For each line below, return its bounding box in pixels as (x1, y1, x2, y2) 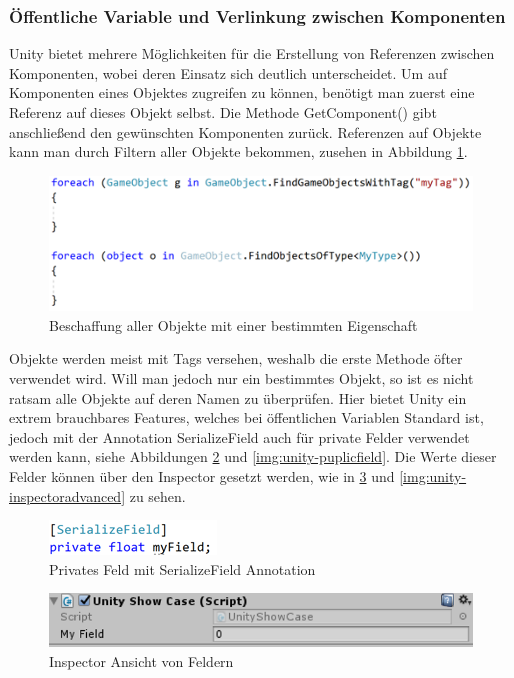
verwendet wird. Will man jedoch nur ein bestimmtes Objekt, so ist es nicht (9, 368, 474, 389)
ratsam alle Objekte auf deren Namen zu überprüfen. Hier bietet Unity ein (9, 387, 467, 408)
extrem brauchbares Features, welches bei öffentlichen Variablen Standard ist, (9, 407, 484, 428)
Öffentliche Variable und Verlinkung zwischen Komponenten (9, 3, 506, 28)
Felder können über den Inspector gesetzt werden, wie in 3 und (9, 466, 395, 487)
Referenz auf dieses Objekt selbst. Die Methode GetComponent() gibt (9, 102, 437, 122)
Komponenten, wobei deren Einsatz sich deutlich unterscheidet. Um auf (9, 62, 448, 83)
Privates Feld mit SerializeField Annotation (49, 558, 316, 579)
